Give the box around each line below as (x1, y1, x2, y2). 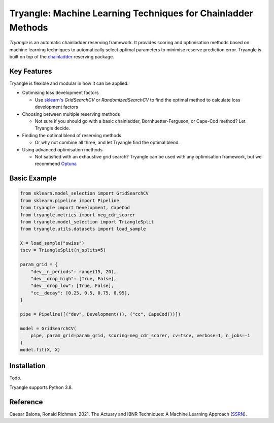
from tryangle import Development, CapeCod (20, 205, 130, 211)
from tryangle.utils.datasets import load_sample (20, 226, 146, 232)
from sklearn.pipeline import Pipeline (20, 198, 119, 203)
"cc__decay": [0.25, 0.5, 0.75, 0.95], (30, 290, 130, 296)
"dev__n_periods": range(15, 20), (30, 269, 117, 274)
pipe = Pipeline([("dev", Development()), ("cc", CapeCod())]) (20, 311, 181, 317)
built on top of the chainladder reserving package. (9, 54, 114, 60)
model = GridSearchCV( (20, 326, 77, 331)
